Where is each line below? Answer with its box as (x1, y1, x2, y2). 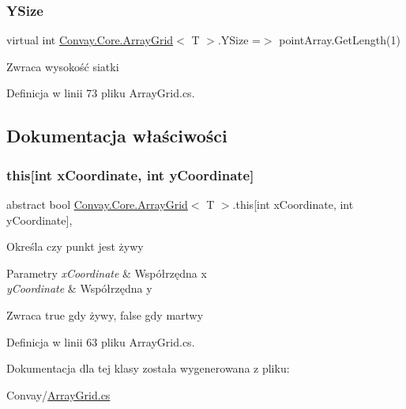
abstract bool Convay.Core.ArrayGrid (6, 196, 188, 212)
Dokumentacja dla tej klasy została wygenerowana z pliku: (6, 360, 290, 377)
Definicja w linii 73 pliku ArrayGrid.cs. (6, 85, 195, 101)
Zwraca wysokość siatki (6, 58, 119, 74)
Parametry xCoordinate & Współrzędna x (6, 264, 207, 281)
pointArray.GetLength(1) (279, 32, 400, 48)
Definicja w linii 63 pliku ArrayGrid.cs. (6, 333, 195, 350)
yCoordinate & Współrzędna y (6, 280, 152, 297)
